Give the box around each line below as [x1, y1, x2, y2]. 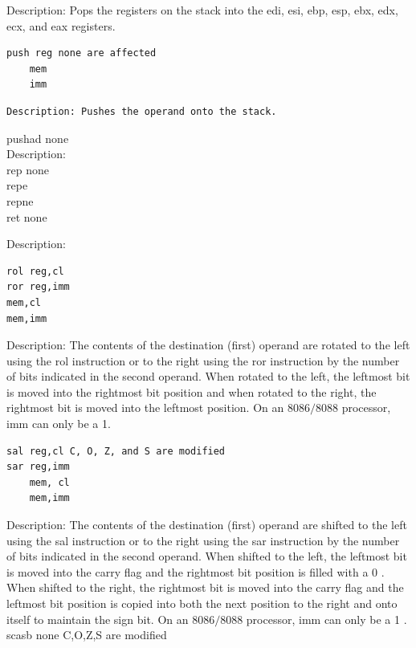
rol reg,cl [6, 265, 64, 277]
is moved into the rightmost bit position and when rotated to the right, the [6, 383, 377, 400]
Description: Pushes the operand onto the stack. [6, 105, 277, 117]
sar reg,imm [6, 461, 70, 473]
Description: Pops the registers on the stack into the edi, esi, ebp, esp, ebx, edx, [6, 2, 398, 18]
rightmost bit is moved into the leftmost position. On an [6, 399, 284, 416]
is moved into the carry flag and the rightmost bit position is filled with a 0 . [6, 563, 385, 580]
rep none [6, 161, 49, 177]
